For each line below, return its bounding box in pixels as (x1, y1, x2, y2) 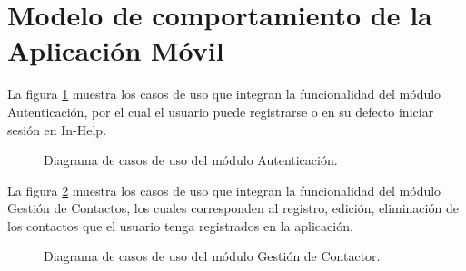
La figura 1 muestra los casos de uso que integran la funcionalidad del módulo (7, 84, 441, 103)
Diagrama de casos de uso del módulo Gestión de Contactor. (44, 247, 381, 266)
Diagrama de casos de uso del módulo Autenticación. (44, 150, 338, 169)
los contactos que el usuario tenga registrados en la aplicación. (7, 216, 353, 235)
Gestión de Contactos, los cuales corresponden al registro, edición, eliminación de (7, 198, 459, 218)
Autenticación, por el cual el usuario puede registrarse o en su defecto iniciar (7, 102, 434, 121)
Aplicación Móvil (7, 32, 224, 69)
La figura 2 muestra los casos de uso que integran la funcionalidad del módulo (7, 180, 441, 199)
